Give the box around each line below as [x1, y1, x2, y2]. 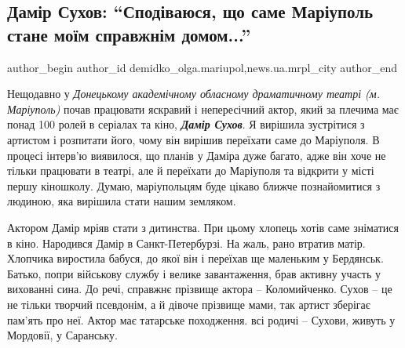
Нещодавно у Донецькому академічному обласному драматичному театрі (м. [7, 85, 381, 102]
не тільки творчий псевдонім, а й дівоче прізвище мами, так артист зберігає [7, 295, 370, 312]
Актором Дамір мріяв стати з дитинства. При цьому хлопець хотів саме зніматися [7, 219, 399, 235]
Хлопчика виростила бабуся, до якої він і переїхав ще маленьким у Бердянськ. [7, 250, 384, 266]
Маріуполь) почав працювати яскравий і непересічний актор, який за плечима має [7, 100, 399, 117]
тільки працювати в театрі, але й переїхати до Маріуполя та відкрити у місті [7, 162, 374, 179]
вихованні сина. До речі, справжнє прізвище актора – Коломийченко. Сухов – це [7, 281, 392, 297]
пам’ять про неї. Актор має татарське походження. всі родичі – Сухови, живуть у [7, 311, 396, 328]
